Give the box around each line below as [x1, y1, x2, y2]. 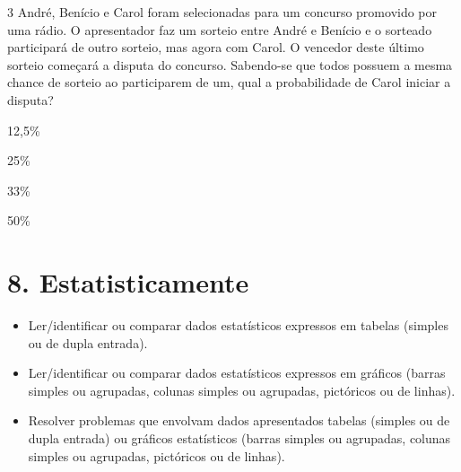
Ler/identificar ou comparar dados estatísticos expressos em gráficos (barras [28, 363, 446, 382]
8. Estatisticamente [7, 264, 249, 301]
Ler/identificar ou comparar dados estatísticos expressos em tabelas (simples [28, 316, 448, 335]
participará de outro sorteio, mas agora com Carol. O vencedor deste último [7, 38, 424, 57]
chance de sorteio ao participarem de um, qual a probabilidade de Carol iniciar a [7, 73, 451, 92]
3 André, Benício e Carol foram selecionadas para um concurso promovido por [7, 3, 438, 21]
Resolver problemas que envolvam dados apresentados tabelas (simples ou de [28, 411, 450, 430]
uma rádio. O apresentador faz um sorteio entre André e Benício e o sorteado [7, 20, 432, 39]
